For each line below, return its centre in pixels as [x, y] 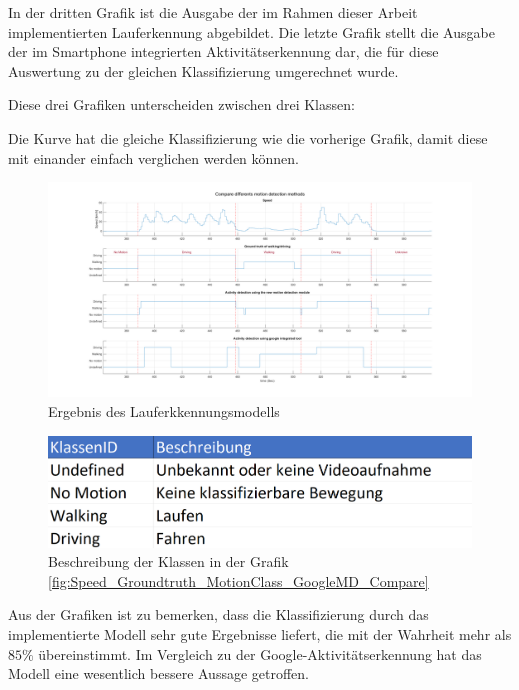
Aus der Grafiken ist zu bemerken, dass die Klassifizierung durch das [218, 614]
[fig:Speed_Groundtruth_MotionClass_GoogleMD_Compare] [238, 580]
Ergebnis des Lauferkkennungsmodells [164, 411]
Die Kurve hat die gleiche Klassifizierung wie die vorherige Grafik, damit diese [248, 137]
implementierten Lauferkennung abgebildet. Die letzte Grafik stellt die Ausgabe [251, 31]
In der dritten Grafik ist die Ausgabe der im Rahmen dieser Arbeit [213, 12]
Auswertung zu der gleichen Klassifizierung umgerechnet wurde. [203, 70]
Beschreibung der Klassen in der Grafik [168, 561]
